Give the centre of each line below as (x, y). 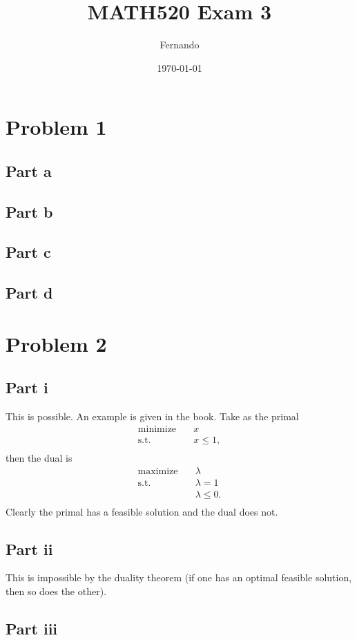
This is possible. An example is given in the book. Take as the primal (152, 416)
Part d (29, 293)
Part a (29, 170)
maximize (158, 471)
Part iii (32, 628)
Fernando (180, 45)
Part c (28, 252)
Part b (29, 211)
